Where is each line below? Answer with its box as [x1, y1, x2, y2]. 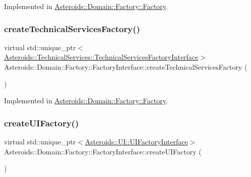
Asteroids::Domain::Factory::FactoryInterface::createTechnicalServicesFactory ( [4, 62, 247, 72]
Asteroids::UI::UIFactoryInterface [85, 136, 188, 146]
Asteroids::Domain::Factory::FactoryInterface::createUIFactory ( [4, 146, 202, 156]
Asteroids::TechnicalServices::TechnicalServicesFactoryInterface [4, 52, 199, 62]
